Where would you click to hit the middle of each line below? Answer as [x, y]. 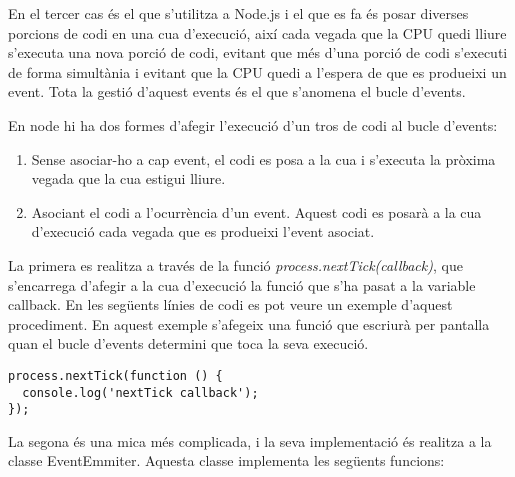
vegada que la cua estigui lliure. [128, 178]
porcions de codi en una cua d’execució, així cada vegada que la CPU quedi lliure [257, 32]
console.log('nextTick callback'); [140, 392]
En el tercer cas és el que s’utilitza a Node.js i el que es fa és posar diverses [238, 13]
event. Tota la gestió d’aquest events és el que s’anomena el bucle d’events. [237, 91]
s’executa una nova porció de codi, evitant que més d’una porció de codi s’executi [258, 52]
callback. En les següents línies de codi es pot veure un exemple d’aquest [230, 304]
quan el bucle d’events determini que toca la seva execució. [188, 343]
